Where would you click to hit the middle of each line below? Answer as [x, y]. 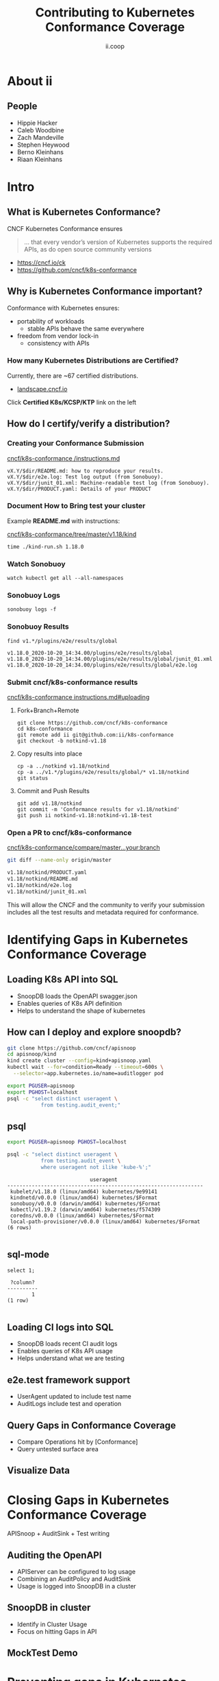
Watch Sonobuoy [37, 564]
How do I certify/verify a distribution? [89, 424]
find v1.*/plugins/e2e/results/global [62, 641]
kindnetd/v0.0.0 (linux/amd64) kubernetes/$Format [83, 1198]
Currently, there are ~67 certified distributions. [73, 376]
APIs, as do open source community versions [88, 249]
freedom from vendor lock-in [58, 336]
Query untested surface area [58, 1449]
